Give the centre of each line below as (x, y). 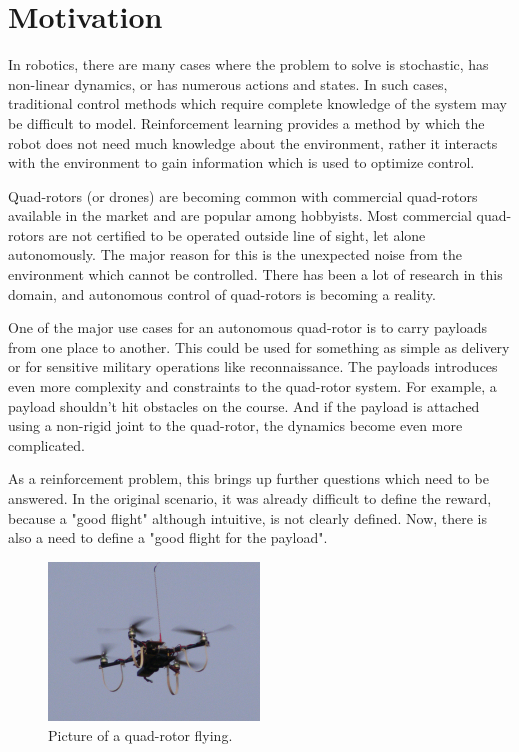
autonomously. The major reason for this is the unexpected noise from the (235, 254)
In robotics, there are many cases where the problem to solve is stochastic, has (248, 64)
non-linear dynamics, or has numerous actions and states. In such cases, (228, 83)
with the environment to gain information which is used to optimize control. (241, 162)
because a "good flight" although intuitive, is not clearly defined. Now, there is (248, 517)
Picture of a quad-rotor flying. (140, 734)
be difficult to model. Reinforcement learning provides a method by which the (246, 122)
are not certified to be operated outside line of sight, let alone (237, 234)
